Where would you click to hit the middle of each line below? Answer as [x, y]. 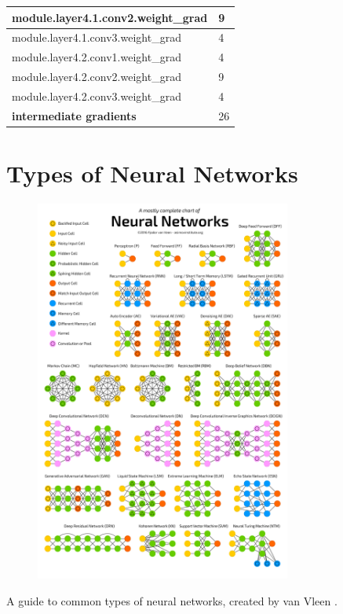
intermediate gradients [74, 115]
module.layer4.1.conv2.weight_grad [110, 17]
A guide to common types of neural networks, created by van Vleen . [172, 600]
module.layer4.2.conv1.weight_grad [97, 57]
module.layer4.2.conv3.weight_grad [97, 96]
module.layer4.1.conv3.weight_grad [97, 37]
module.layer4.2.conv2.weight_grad [97, 77]
